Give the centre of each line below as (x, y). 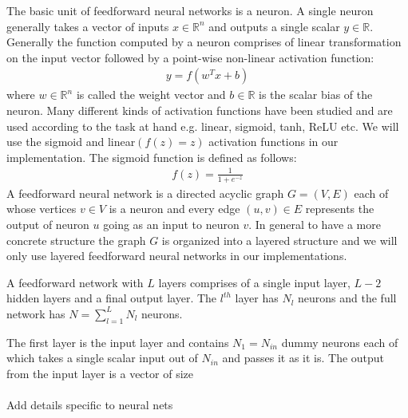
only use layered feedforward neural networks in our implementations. (177, 256)
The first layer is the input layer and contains (118, 342)
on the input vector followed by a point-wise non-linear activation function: (190, 57)
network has (36, 313)
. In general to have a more (315, 224)
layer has (257, 298)
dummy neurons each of (340, 342)
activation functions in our (273, 142)
